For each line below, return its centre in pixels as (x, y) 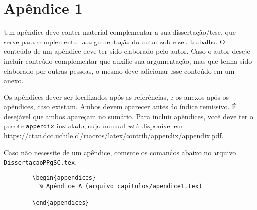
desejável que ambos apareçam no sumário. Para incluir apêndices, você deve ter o (128, 116)
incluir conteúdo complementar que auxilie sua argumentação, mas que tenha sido (128, 61)
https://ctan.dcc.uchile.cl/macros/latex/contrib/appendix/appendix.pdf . (114, 136)
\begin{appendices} (64, 178)
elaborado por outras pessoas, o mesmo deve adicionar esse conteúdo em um (119, 70)
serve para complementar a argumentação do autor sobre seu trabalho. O (115, 41)
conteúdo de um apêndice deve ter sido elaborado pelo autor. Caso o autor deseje (127, 51)
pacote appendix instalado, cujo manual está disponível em (94, 126)
